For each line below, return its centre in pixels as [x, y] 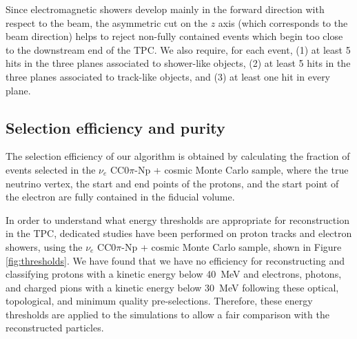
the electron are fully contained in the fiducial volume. [120, 197]
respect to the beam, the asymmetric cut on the [107, 22]
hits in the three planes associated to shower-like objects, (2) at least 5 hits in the [178, 63]
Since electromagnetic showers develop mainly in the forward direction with [165, 9]
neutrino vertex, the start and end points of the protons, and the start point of [172, 183]
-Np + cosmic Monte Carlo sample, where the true [242, 169]
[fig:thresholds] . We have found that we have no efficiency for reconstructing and [175, 260]
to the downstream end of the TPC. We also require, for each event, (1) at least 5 [178, 49]
